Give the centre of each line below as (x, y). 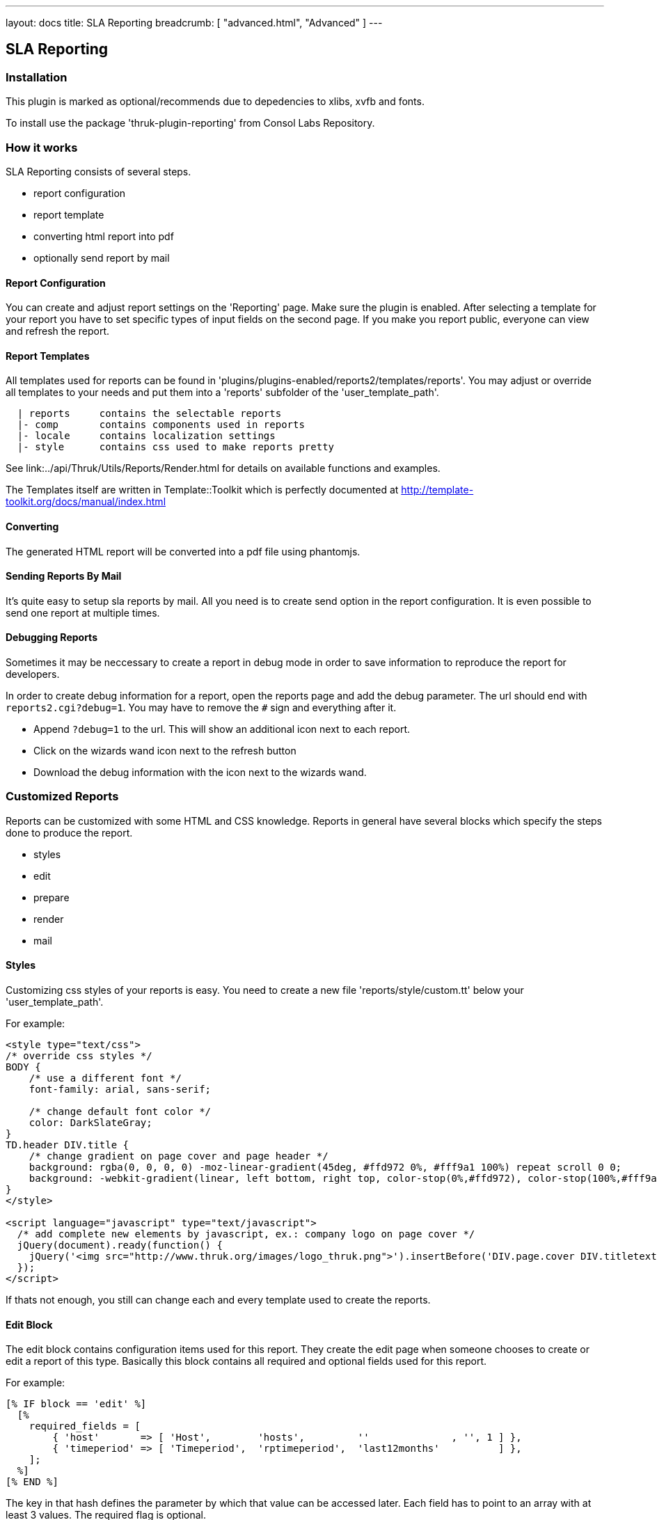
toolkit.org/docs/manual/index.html (86, 502)
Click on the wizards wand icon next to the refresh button (165, 751)
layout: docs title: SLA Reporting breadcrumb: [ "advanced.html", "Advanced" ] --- (194, 23)
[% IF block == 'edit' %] (76, 1404)
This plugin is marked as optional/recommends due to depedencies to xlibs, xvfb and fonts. (215, 102)
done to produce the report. (69, 832)
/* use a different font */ (105, 1078)
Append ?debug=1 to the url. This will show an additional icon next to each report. (222, 729)
